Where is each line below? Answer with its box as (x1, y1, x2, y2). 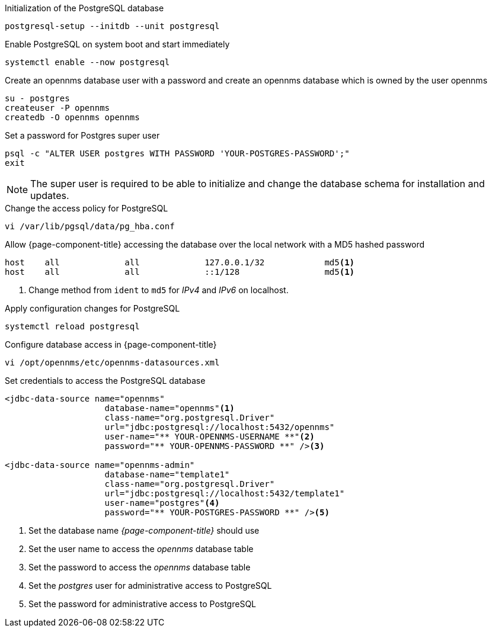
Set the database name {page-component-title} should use (28, 525, 260, 535)
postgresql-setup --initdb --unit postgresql (5, 21, 220, 31)
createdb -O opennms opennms (5, 113, 140, 122)
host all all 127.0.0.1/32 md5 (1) (5, 258, 355, 267)
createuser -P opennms (5, 103, 110, 113)
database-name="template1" (104, 470, 230, 479)
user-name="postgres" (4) (104, 498, 220, 508)
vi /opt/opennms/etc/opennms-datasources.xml (5, 358, 220, 367)
